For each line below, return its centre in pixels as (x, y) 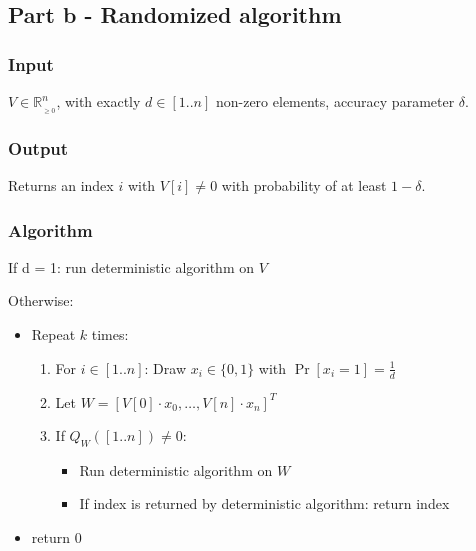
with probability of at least (304, 185)
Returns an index (61, 185)
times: (110, 334)
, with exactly (98, 101)
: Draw (165, 367)
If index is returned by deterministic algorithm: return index (264, 503)
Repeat (53, 334)
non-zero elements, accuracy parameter (335, 101)
